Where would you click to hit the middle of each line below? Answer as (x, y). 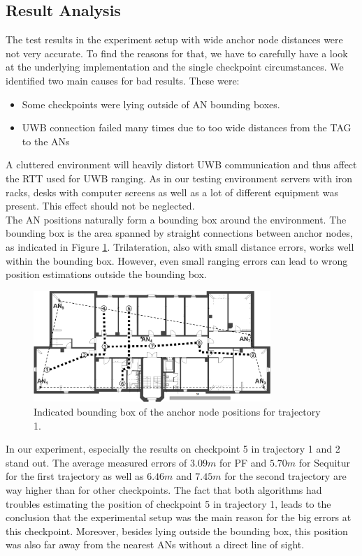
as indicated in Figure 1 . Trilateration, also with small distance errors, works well (180, 246)
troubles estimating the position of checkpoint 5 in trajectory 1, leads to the (168, 503)
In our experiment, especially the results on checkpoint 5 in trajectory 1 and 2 (173, 449)
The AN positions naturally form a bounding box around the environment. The (176, 219)
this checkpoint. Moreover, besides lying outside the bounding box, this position (177, 531)
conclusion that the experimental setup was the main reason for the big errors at (179, 517)
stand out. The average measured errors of (96, 462)
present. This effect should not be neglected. (100, 206)
